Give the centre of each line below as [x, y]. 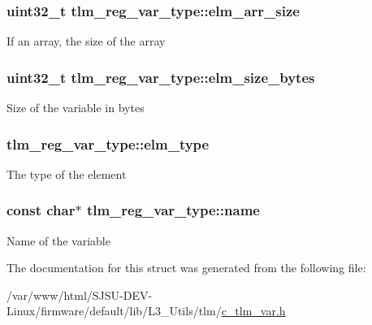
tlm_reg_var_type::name [173, 210]
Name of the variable [58, 240]
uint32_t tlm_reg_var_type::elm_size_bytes [161, 77]
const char [41, 210]
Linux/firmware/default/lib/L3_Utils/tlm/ [114, 311]
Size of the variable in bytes [76, 108]
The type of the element [67, 173]
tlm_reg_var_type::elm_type [108, 143]
